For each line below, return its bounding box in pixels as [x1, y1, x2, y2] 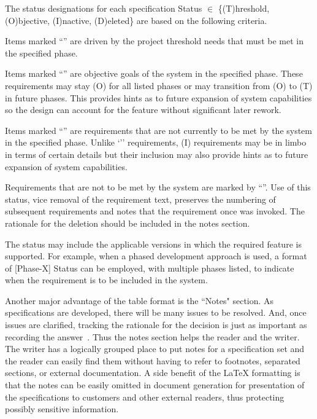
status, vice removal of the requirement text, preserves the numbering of [5, 192, 276, 205]
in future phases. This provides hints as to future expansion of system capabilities [5, 91, 312, 104]
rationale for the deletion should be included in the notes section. [5, 216, 250, 229]
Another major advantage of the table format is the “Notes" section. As [5, 294, 274, 307]
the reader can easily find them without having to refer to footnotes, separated [5, 354, 300, 367]
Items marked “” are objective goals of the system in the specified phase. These [5, 67, 303, 80]
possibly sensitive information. [5, 402, 119, 415]
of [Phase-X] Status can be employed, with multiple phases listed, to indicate [5, 261, 294, 274]
